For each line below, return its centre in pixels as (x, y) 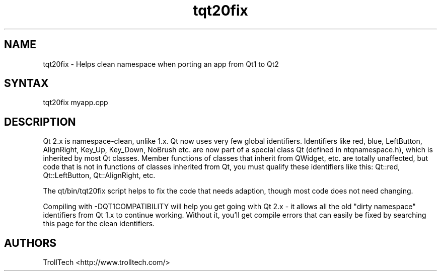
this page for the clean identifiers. (99, 224)
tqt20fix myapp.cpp (76, 103)
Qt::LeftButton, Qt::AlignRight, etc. (99, 175)
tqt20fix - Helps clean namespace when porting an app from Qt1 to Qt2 (161, 64)
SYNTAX (26, 83)
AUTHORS (30, 243)
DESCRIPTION (40, 122)
